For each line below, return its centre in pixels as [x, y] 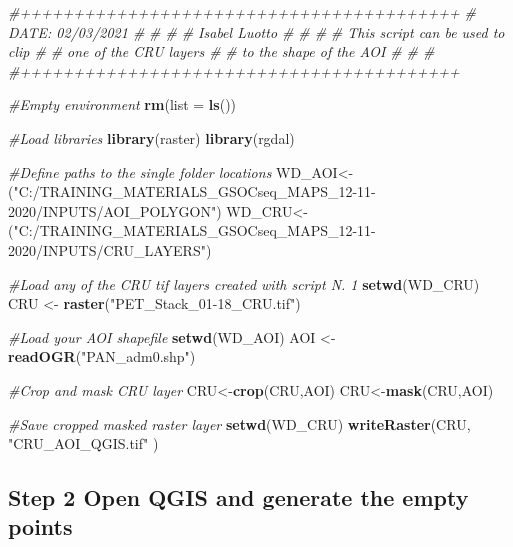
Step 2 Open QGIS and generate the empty [238, 497]
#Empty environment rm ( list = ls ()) [122, 104]
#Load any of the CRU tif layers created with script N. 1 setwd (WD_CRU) [244, 283]
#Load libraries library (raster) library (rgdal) [151, 137]
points [40, 526]
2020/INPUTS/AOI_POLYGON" [112, 210]
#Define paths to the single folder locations [140, 171]
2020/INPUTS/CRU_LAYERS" [107, 249]
